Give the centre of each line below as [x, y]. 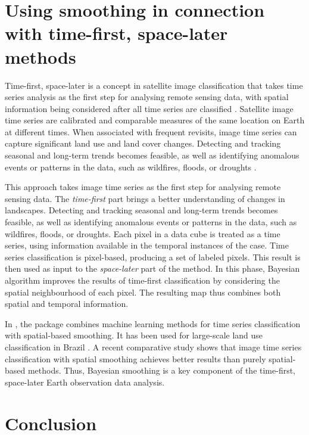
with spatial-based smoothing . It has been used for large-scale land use [134, 335]
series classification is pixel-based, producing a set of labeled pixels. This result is [153, 257]
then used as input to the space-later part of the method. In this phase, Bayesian [152, 268]
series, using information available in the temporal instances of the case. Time [147, 245]
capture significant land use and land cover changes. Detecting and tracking [143, 143]
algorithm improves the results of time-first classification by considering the [142, 280]
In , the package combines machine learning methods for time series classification [153, 323]
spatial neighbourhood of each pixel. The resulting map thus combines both [143, 292]
